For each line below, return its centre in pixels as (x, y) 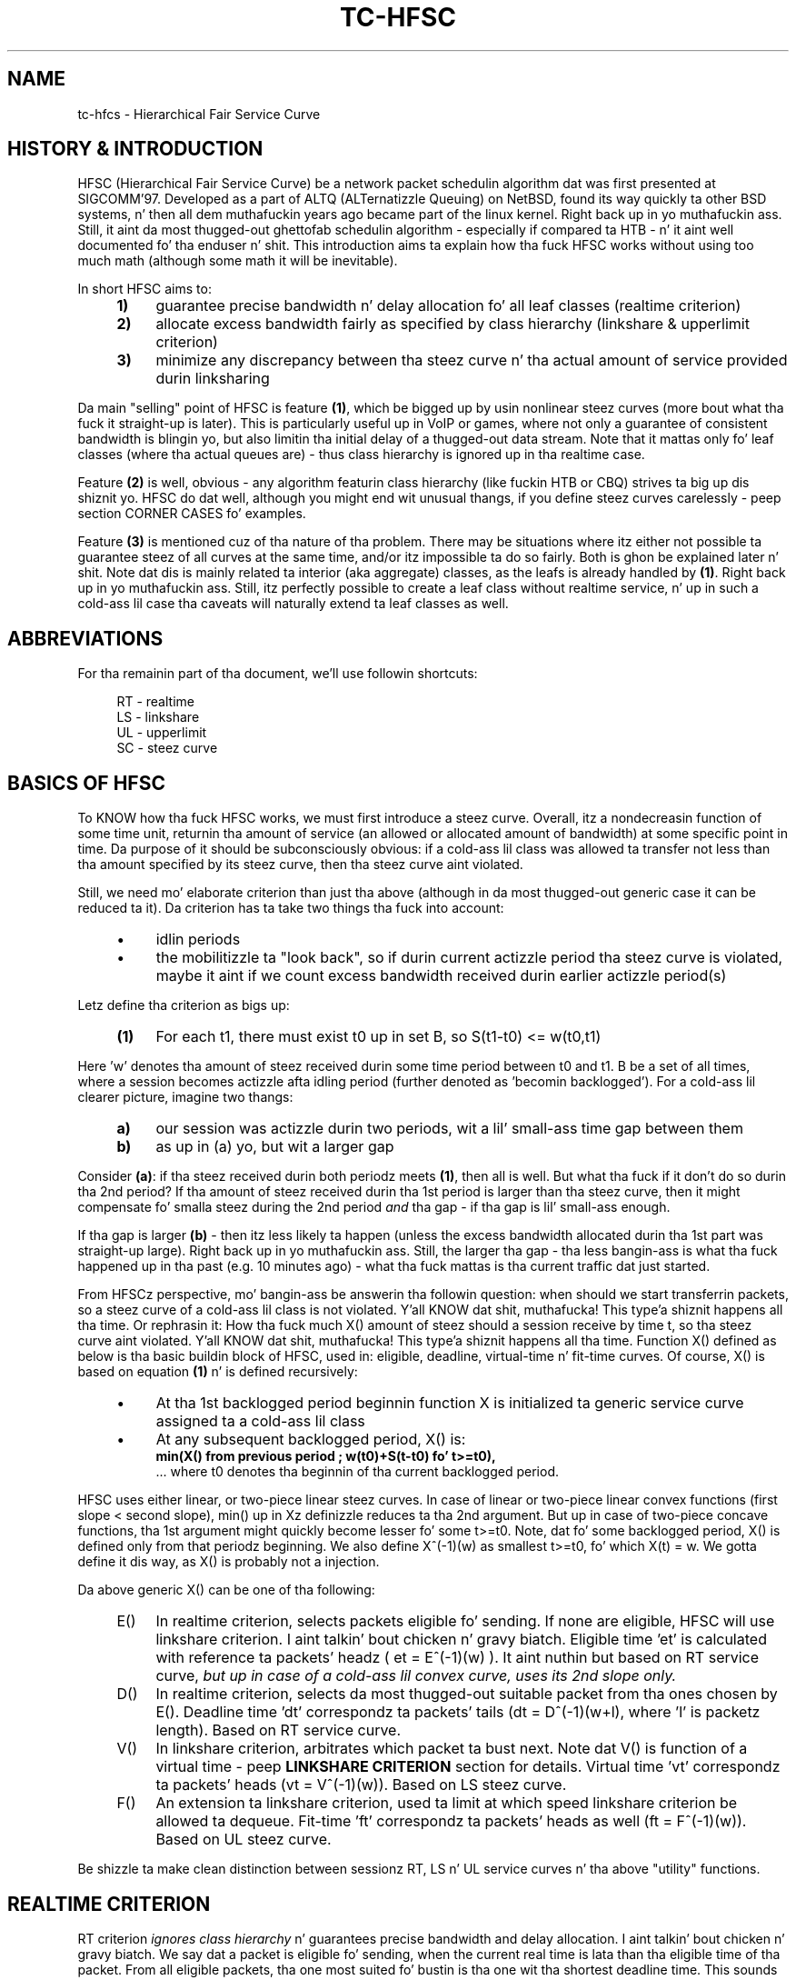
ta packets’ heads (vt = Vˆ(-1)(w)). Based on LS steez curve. (361, 1785)
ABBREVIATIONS (85, 638)
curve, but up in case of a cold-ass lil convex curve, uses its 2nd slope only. (416, 1676)
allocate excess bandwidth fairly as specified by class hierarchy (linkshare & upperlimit (453, 324)
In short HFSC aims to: (144, 289)
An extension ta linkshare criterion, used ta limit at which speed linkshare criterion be (447, 1803)
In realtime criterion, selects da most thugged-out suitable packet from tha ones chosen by (467, 1694)
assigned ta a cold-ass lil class (260, 1421)
